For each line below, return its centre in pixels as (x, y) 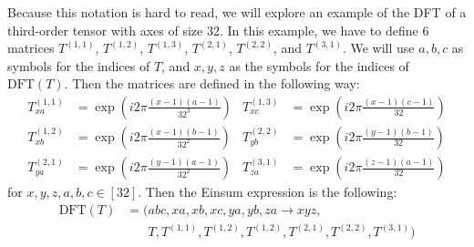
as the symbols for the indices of (319, 65)
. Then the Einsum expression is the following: (268, 192)
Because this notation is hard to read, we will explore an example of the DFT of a (237, 12)
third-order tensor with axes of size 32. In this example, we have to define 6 (218, 30)
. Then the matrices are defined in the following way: (212, 83)
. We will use (378, 48)
